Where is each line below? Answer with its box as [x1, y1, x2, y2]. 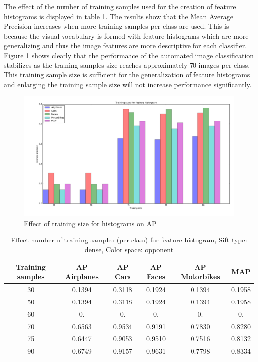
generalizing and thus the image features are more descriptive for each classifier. [4, 40, 247, 51]
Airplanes [65, 271, 99, 282]
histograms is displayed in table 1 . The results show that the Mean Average [4, 11, 233, 21]
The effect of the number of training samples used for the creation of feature [4, 1, 236, 11]
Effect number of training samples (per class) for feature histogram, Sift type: [11, 235, 247, 245]
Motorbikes [181, 271, 220, 282]
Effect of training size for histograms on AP [24, 218, 157, 228]
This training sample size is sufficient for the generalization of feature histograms [4, 69, 250, 80]
